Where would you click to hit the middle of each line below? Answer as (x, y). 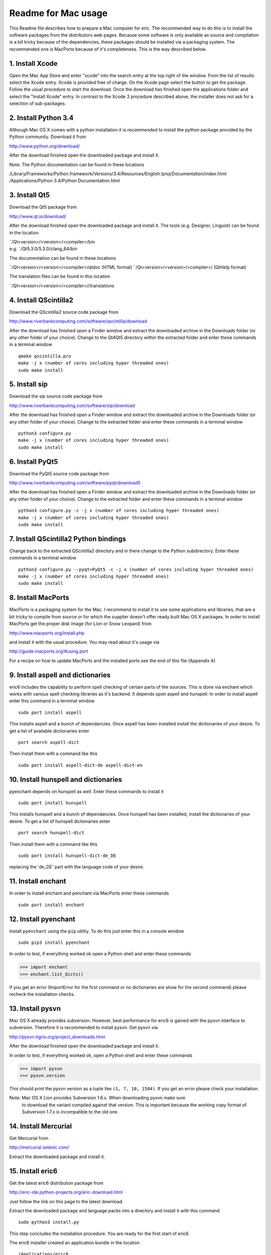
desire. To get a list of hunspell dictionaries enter (60, 821)
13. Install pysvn (35, 1008)
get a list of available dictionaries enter (49, 731)
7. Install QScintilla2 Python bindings (68, 539)
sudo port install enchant (51, 905)
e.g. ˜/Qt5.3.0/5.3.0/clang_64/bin (43, 249)
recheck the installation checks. (42, 994)
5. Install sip (28, 384)
